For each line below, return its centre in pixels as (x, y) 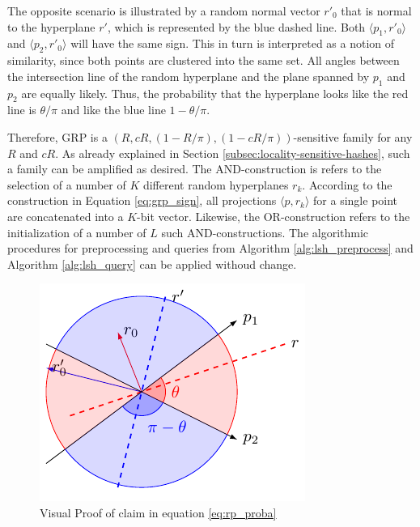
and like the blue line (113, 110)
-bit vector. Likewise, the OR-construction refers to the (274, 216)
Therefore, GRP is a (57, 136)
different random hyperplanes (216, 184)
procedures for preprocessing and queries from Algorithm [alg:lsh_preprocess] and (210, 248)
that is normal (376, 11)
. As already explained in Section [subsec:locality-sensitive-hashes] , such (233, 153)
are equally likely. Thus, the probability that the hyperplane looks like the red (215, 93)
